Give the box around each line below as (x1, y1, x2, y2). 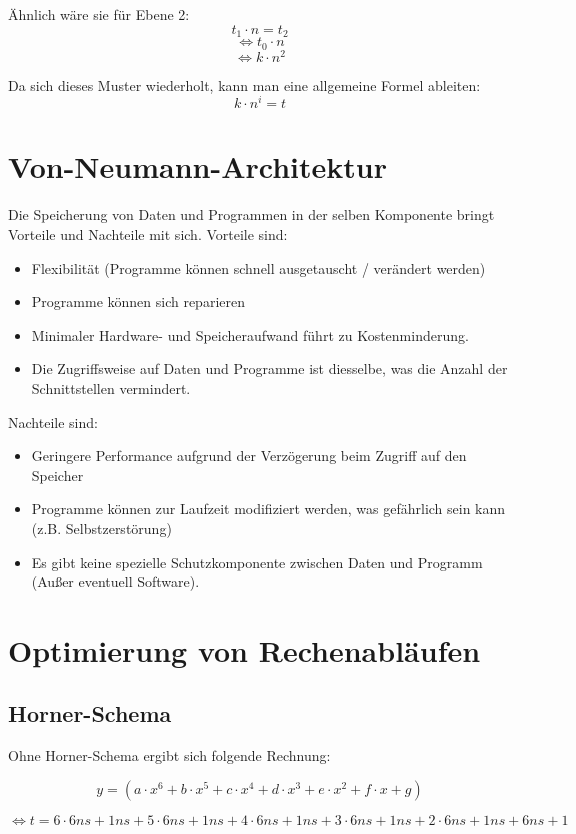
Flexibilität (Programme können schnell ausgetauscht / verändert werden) (31, 257, 486, 278)
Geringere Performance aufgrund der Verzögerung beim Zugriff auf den (31, 445, 467, 466)
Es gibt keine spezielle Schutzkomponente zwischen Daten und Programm (31, 551, 483, 572)
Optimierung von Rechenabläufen (8, 629, 481, 670)
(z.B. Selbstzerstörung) (31, 517, 172, 538)
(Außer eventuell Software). (31, 571, 200, 592)
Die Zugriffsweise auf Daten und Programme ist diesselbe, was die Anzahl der (31, 358, 508, 379)
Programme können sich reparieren (31, 291, 245, 312)
